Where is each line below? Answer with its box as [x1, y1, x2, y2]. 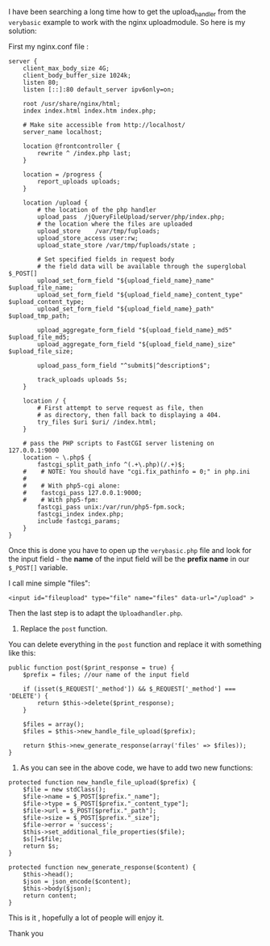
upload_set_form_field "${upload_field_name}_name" [37, 277, 215, 285]
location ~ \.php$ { [23, 453, 92, 462]
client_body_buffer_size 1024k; [23, 71, 131, 79]
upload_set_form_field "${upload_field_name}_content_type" [37, 290, 243, 298]
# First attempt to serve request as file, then [37, 403, 204, 412]
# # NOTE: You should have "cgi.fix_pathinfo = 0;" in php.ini [23, 467, 251, 475]
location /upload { [23, 198, 89, 207]
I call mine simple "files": [8, 578, 91, 588]
